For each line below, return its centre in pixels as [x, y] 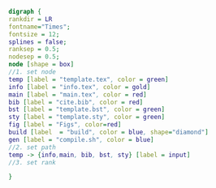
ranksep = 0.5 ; [34, 49]
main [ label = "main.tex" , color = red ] [78, 94]
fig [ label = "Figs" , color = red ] [65, 125]
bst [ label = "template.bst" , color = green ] [86, 109]
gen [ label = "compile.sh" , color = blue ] [81, 139]
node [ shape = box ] [41, 65]
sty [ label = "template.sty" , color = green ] [86, 117]
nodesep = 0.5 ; [34, 57]
